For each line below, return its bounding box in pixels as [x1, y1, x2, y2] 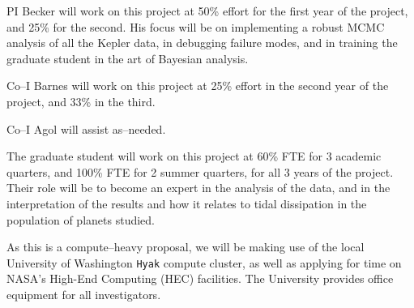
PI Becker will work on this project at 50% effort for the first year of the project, [6, 2, 408, 19]
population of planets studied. [6, 211, 155, 228]
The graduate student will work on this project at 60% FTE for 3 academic [6, 148, 382, 165]
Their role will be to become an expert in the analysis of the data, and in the [6, 179, 391, 196]
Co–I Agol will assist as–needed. [6, 120, 166, 137]
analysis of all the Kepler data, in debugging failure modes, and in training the [6, 34, 398, 51]
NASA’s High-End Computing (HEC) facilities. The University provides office [6, 270, 394, 287]
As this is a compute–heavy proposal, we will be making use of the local [6, 238, 365, 255]
